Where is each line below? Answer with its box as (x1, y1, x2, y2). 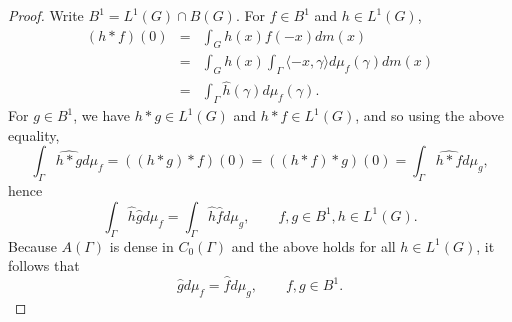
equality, (8, 124, 60, 145)
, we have (73, 105, 131, 126)
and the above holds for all (231, 235, 396, 256)
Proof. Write (8, 5, 84, 25)
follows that (8, 255, 80, 276)
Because (8, 235, 57, 256)
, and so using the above (355, 105, 504, 126)
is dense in (109, 235, 174, 256)
